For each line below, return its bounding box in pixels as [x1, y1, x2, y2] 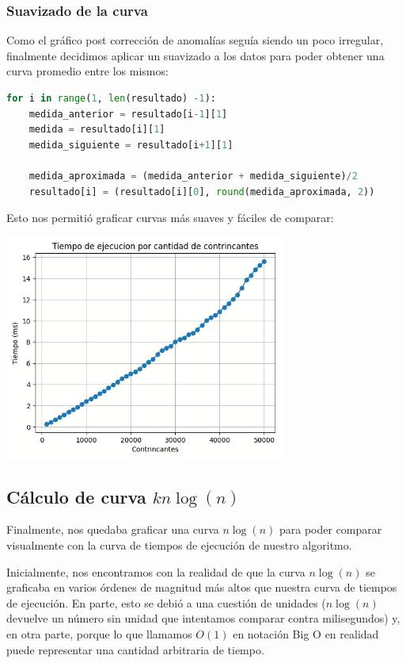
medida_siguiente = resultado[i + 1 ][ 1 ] [28, 139, 233, 151]
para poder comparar [279, 521, 382, 538]
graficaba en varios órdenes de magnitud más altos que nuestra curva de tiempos [6, 579, 397, 596]
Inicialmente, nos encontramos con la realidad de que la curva [6, 563, 305, 580]
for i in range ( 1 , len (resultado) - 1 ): [6, 93, 216, 104]
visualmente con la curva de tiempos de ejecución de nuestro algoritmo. [6, 537, 352, 554]
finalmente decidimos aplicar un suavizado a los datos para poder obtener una [6, 47, 385, 63]
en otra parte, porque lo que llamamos [6, 626, 192, 642]
